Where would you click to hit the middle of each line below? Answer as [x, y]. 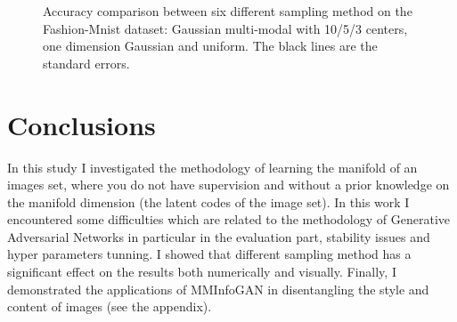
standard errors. [86, 63]
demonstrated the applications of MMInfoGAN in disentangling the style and [218, 289]
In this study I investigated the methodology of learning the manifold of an [212, 167]
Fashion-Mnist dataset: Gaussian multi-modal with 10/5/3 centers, [225, 28]
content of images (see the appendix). [110, 306]
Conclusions [82, 124]
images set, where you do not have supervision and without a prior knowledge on [228, 185]
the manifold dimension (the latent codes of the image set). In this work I [208, 201]
